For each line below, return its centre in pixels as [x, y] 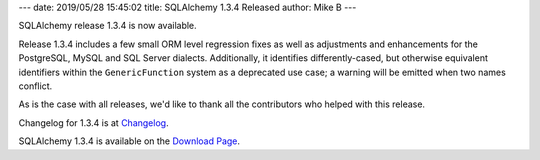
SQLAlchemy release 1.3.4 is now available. [107, 26]
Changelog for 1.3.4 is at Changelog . [93, 122]
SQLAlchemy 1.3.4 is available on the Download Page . [129, 141]
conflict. [35, 86]
